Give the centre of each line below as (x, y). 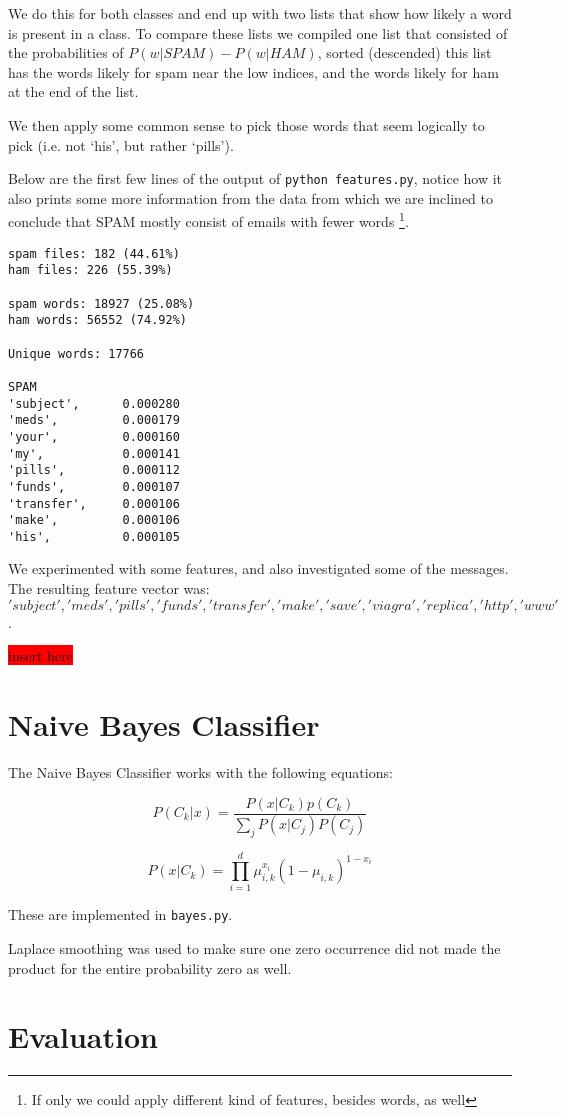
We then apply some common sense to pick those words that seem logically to (246, 124)
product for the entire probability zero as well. (150, 967)
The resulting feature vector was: (109, 588)
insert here (40, 655)
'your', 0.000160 (94, 436)
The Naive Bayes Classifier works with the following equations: (200, 771)
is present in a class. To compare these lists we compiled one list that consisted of (258, 32)
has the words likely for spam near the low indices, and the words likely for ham (253, 71)
